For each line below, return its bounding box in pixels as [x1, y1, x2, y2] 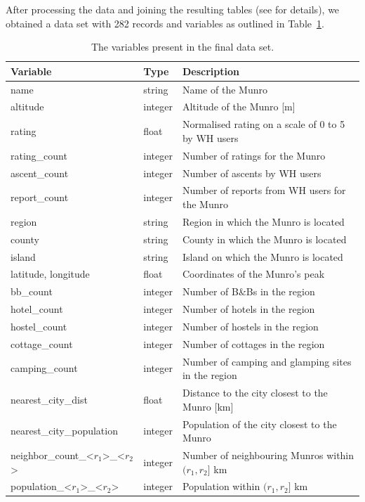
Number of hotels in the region [182, 302, 315, 316]
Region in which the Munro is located [182, 214, 345, 229]
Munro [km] [182, 399, 234, 413]
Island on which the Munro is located [182, 249, 343, 264]
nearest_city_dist [11, 392, 88, 406]
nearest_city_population [11, 423, 118, 438]
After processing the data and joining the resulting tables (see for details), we [6, 2, 340, 16]
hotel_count [11, 302, 63, 316]
